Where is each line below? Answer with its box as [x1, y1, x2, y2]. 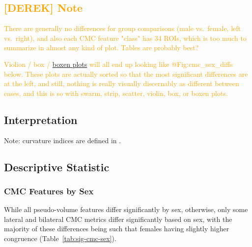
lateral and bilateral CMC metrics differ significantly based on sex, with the [4, 214, 232, 224]
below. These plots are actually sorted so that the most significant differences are [4, 68, 248, 79]
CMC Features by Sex [4, 185, 94, 197]
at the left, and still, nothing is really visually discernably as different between [4, 78, 239, 89]
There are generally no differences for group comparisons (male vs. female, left [4, 23, 241, 33]
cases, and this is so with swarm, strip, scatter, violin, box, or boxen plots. [4, 88, 228, 98]
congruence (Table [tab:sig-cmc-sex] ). [4, 233, 116, 243]
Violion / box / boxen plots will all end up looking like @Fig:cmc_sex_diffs [4, 59, 233, 69]
